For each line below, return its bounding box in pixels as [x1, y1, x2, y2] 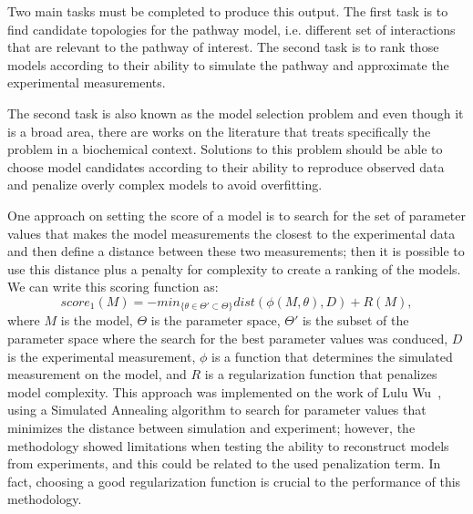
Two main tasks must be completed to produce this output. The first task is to [7, 2, 448, 20]
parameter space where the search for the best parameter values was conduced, [7, 328, 448, 347]
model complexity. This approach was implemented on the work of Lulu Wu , [7, 382, 442, 401]
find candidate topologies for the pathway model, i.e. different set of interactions [7, 19, 456, 38]
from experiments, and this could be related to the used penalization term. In [7, 454, 441, 473]
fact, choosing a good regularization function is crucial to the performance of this [7, 471, 461, 490]
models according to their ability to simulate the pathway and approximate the [7, 55, 449, 74]
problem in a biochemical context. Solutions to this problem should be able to [7, 139, 443, 159]
